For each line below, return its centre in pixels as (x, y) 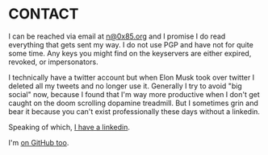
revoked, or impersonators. (53, 62)
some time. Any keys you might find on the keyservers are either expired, (130, 53)
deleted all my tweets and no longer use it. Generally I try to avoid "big (125, 86)
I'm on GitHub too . (39, 142)
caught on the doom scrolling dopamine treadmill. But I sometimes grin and (133, 103)
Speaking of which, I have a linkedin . (69, 127)
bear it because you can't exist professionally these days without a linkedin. (134, 111)
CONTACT (44, 14)
